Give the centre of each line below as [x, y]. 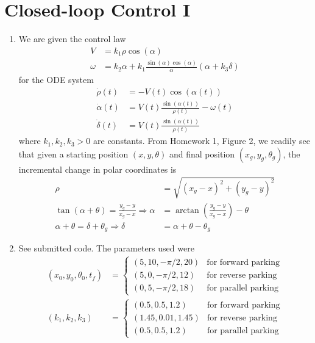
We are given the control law [72, 39]
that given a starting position [73, 153]
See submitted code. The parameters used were [106, 248]
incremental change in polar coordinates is [97, 169]
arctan [187, 210]
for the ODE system [56, 79]
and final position [202, 153]
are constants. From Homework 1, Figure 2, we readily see [202, 141]
